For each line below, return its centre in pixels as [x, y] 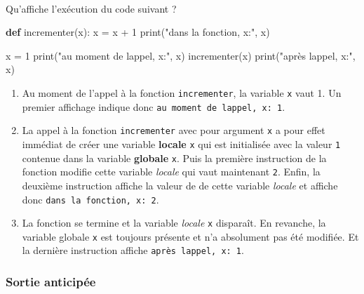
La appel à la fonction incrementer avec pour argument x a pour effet [174, 130]
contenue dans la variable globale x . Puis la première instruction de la [174, 158]
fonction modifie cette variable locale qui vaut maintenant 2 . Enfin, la [171, 172]
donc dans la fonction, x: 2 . [90, 199]
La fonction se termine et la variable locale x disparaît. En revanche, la [174, 223]
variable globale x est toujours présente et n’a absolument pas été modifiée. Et [190, 236]
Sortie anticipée [51, 282]
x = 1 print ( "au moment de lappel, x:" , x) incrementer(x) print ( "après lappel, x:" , [181, 55]
